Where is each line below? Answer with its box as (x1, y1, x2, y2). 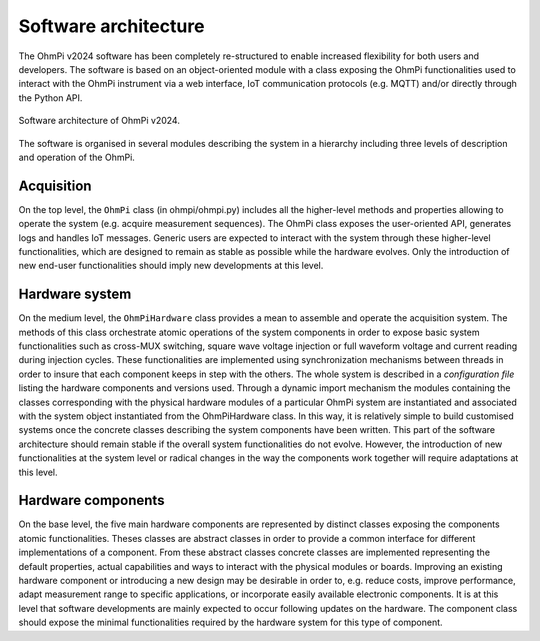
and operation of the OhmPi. (18, 151, 135, 163)
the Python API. (18, 91, 83, 104)
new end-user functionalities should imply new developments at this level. (18, 260, 324, 272)
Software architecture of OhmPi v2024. (18, 115, 180, 127)
